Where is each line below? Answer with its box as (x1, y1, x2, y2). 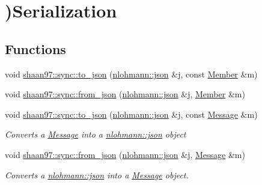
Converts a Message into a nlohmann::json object (5, 128, 186, 141)
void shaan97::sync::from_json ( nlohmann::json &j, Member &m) (5, 88, 245, 100)
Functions (5, 39, 66, 58)
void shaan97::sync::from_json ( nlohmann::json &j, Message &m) (5, 148, 245, 160)
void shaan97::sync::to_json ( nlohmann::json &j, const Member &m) (5, 67, 258, 80)
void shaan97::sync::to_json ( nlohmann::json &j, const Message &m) (5, 108, 258, 120)
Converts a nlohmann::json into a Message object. (5, 168, 189, 181)
